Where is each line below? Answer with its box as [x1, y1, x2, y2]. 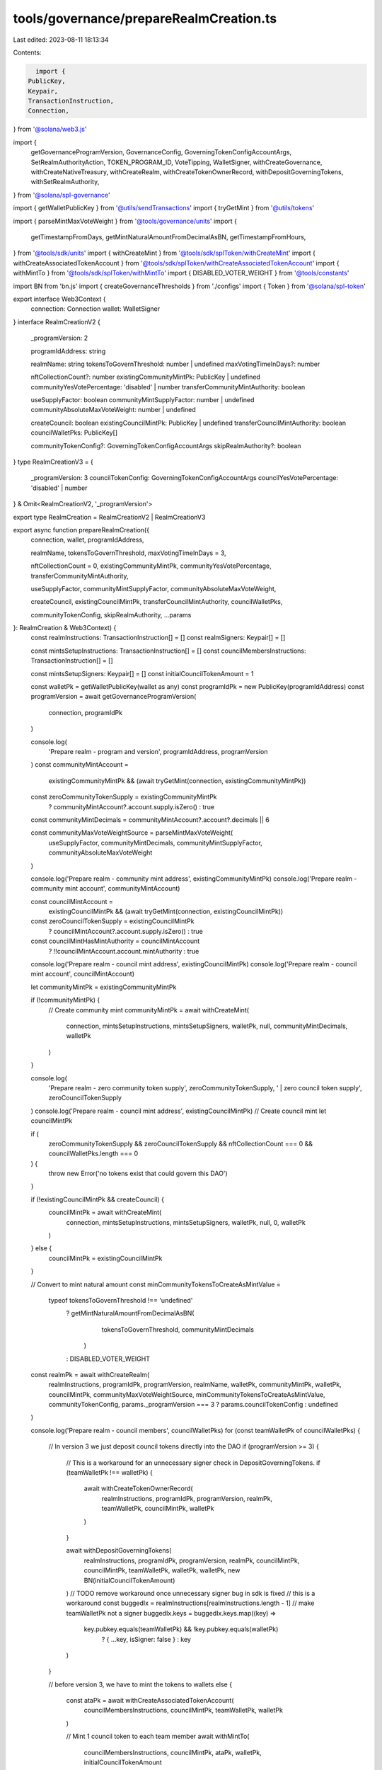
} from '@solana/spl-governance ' [13, 190, 110, 199]
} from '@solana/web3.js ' [13, 125, 87, 134]
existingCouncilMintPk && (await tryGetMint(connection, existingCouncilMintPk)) [48, 907, 284, 916]
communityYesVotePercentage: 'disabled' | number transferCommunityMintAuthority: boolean [30, 382, 306, 391]
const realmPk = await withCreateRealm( [30, 1370, 150, 1378]
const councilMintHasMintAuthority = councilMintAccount [30, 937, 200, 945]
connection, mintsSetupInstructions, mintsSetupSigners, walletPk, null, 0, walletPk [66, 1218, 306, 1226]
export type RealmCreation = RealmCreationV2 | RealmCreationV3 [13, 513, 206, 521]
